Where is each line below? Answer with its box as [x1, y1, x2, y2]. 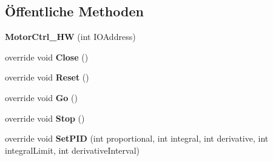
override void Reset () [5, 71, 89, 84]
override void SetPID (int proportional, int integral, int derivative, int [5, 132, 269, 145]
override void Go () [5, 91, 78, 103]
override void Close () [5, 50, 89, 63]
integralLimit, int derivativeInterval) [5, 143, 140, 156]
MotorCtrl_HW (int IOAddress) [5, 30, 136, 43]
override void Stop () [5, 111, 85, 124]
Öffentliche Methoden [5, 2, 144, 21]
